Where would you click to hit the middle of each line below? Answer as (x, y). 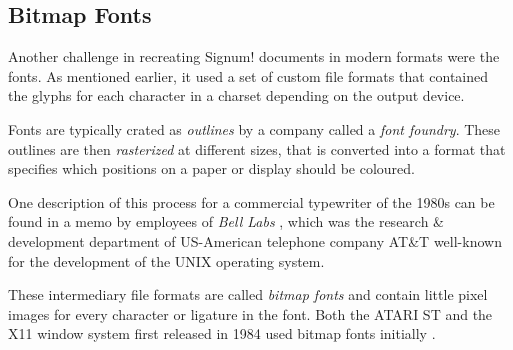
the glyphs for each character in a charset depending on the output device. (236, 95)
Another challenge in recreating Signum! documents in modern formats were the (254, 56)
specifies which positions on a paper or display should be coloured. (211, 168)
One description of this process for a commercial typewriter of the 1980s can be (251, 201)
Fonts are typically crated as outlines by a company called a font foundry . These (254, 128)
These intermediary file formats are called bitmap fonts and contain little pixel (248, 294)
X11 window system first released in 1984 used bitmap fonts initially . (222, 333)
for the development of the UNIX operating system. (166, 260)
